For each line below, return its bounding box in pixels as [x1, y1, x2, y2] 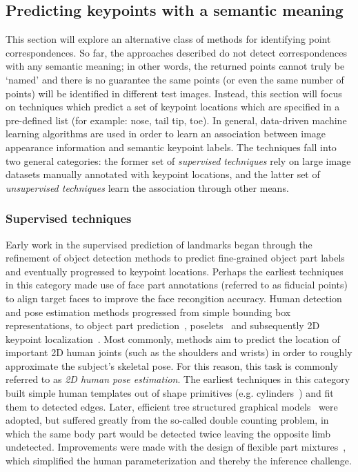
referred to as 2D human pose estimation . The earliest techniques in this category [6, 372, 350, 386]
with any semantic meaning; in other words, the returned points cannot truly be [6, 59, 345, 73]
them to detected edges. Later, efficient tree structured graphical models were [6, 399, 338, 413]
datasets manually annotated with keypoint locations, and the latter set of [6, 167, 320, 181]
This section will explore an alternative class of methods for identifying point [6, 32, 331, 46]
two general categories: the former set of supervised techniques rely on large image [6, 153, 351, 168]
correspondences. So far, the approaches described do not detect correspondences [6, 45, 347, 59]
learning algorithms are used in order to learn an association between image [6, 126, 326, 141]
